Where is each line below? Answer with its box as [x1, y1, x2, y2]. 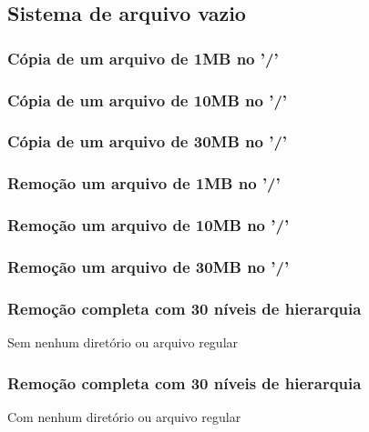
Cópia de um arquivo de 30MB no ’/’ [7, 130, 288, 153]
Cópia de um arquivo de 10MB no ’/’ [7, 88, 288, 111]
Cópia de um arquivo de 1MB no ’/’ [7, 46, 279, 69]
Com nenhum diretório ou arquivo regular [7, 407, 241, 426]
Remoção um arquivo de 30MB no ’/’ [7, 255, 290, 277]
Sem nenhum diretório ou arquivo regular [7, 333, 239, 352]
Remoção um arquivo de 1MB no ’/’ [7, 172, 281, 195]
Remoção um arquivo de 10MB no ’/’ [7, 214, 290, 236]
